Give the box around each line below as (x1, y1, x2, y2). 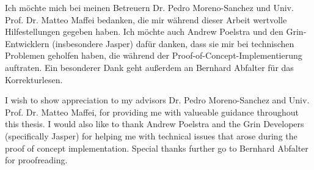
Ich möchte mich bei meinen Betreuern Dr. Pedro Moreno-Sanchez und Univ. (5, 1, 294, 13)
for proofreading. (5, 153, 68, 166)
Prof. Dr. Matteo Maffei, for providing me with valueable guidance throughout (5, 105, 299, 118)
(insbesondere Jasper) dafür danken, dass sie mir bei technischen (52, 37, 294, 50)
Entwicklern (5, 37, 49, 50)
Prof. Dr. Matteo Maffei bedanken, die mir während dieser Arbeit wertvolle (5, 13, 287, 26)
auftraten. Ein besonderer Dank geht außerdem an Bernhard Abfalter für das (5, 61, 294, 73)
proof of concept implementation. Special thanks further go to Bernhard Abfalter (5, 141, 309, 154)
